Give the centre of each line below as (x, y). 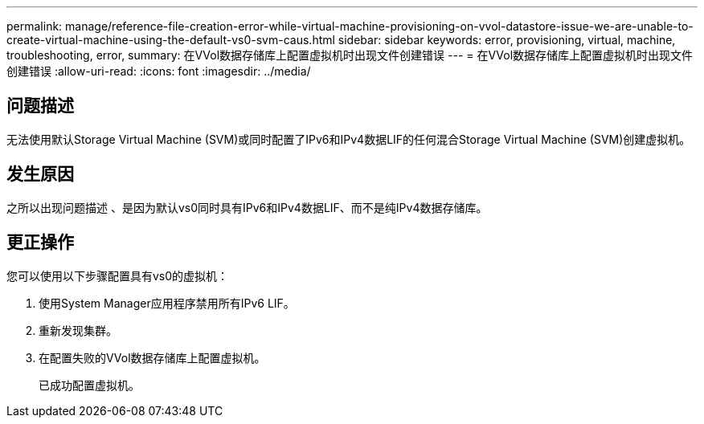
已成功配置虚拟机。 (89, 385)
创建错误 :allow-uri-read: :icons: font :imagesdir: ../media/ (159, 71)
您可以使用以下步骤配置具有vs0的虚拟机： (118, 275)
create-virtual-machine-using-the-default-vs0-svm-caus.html (171, 40)
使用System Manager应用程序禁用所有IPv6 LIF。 (167, 303)
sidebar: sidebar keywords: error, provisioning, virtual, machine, (507, 40)
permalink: (35, 26)
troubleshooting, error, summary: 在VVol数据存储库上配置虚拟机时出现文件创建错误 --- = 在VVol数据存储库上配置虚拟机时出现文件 (350, 55)
